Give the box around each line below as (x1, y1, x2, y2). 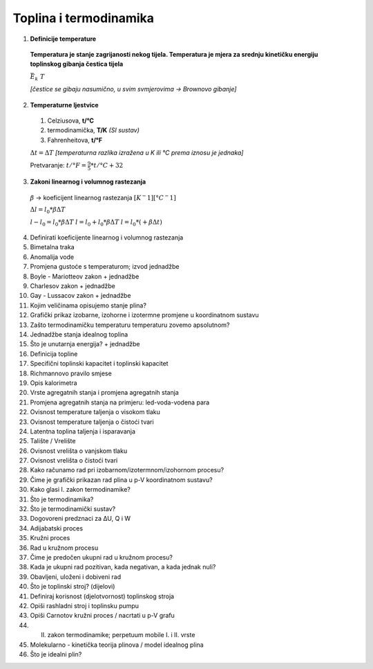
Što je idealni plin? (30, 650, 82, 658)
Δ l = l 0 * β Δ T (30, 205, 66, 215)
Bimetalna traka (30, 243, 75, 251)
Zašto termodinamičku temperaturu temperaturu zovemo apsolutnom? (30, 321, 230, 329)
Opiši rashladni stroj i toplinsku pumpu (30, 601, 140, 609)
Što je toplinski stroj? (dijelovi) (30, 582, 115, 591)
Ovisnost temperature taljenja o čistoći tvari (30, 418, 155, 426)
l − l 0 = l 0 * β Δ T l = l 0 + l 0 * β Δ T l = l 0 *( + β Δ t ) (30, 218, 162, 228)
